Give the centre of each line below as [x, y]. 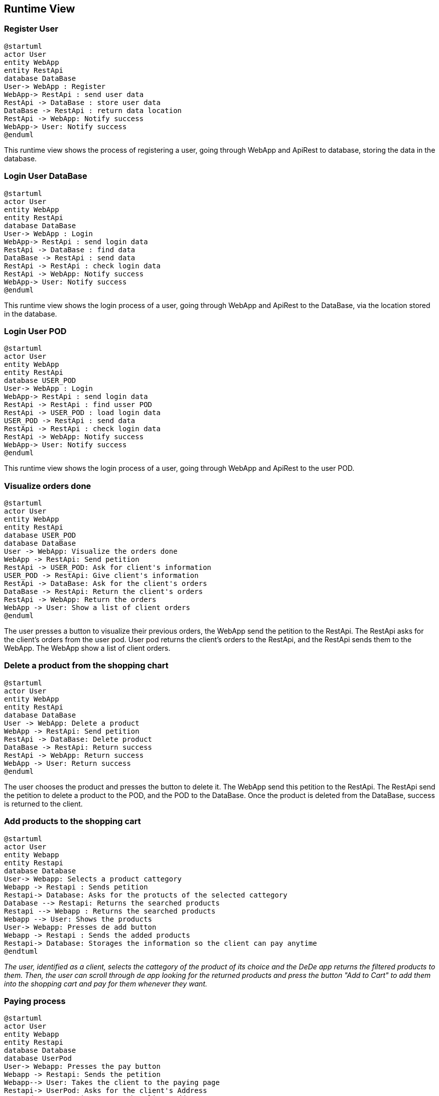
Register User [31, 29]
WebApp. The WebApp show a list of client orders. [87, 648]
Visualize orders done [48, 486]
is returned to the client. [43, 804]
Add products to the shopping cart [72, 821]
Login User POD [35, 331]
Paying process [35, 1001]
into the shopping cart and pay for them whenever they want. [106, 983]
